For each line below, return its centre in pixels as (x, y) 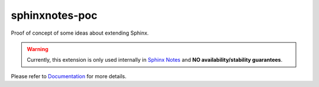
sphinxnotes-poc (54, 15)
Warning (38, 49)
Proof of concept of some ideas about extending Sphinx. (80, 33)
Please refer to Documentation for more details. (69, 76)
